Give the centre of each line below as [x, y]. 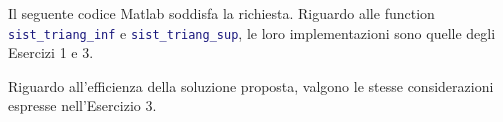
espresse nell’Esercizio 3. [82, 105]
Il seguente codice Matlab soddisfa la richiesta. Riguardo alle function [221, 13]
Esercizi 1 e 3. [51, 52]
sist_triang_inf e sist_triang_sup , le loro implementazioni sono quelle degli [252, 32]
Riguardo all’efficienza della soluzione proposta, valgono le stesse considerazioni [251, 85]
